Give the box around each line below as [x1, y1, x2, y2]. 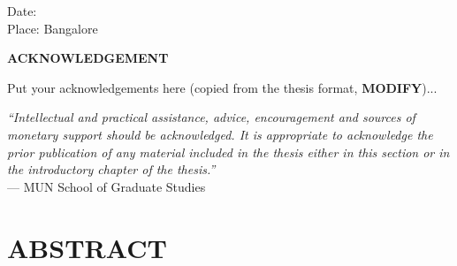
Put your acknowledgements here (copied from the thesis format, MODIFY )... [7, 78, 438, 96]
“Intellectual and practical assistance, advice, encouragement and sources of [7, 108, 415, 126]
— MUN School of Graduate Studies [7, 177, 206, 195]
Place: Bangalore [7, 19, 98, 37]
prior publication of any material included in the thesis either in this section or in [7, 142, 450, 161]
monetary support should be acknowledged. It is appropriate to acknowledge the [7, 125, 433, 143]
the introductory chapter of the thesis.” [7, 160, 216, 179]
